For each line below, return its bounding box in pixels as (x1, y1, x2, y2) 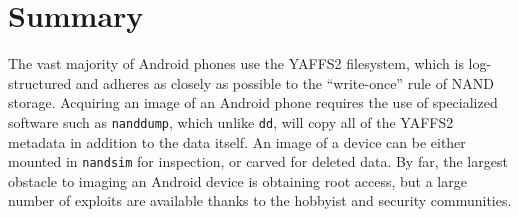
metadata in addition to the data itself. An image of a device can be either (8, 131, 466, 152)
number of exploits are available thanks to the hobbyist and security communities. (8, 190, 512, 211)
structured (8, 72, 72, 93)
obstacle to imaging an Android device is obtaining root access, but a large (8, 170, 467, 191)
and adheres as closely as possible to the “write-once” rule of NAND (75, 72, 494, 93)
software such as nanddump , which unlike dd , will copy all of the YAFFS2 (8, 111, 454, 132)
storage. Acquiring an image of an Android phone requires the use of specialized (8, 92, 498, 113)
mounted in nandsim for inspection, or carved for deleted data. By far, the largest (8, 151, 508, 172)
